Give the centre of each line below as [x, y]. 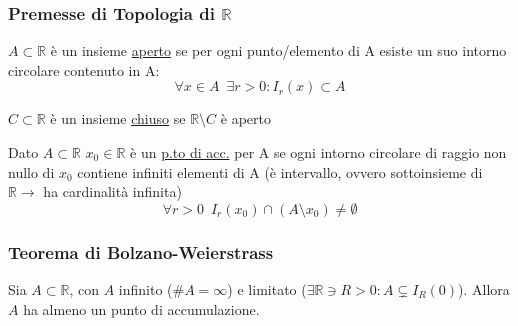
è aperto [245, 118]
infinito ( [145, 289]
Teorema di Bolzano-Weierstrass [141, 251]
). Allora [484, 289]
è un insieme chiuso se [118, 118]
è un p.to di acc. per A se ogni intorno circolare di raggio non [318, 152]
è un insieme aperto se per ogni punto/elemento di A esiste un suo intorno [278, 50]
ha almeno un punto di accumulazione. [141, 308]
